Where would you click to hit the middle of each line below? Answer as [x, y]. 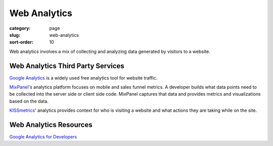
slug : [15, 35]
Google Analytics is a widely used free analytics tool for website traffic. [83, 78]
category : [20, 28]
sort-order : [21, 42]
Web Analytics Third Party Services [67, 66]
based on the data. [29, 101]
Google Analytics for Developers [43, 137]
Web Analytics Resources [51, 125]
